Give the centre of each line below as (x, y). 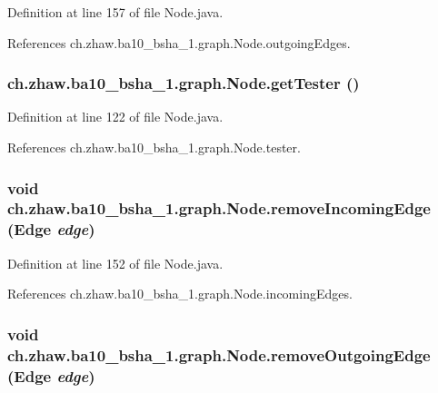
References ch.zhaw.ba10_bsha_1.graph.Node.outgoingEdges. (179, 42)
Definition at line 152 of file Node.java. (115, 263)
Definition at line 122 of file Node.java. (115, 117)
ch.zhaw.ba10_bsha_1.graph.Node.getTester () (184, 83)
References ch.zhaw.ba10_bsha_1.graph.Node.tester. (154, 147)
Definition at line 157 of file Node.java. (115, 12)
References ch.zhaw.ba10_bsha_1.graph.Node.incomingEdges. (180, 294)
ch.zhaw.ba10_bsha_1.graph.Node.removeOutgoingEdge (219, 354)
